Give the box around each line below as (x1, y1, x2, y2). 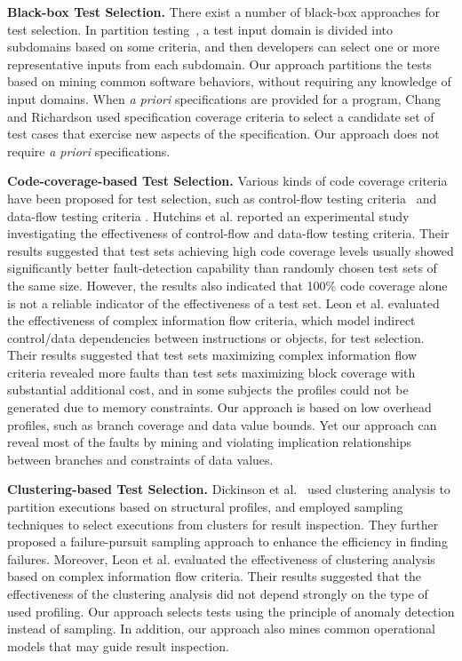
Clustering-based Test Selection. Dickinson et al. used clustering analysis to (7, 480, 450, 498)
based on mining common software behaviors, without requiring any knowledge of (7, 72, 451, 91)
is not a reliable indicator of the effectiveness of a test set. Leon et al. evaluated (7, 293, 440, 312)
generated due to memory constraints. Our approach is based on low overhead (7, 398, 432, 417)
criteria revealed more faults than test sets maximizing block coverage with (7, 362, 416, 381)
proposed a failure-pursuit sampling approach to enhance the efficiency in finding (7, 532, 448, 551)
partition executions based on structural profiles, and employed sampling (7, 498, 403, 516)
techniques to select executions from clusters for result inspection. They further (7, 514, 439, 533)
